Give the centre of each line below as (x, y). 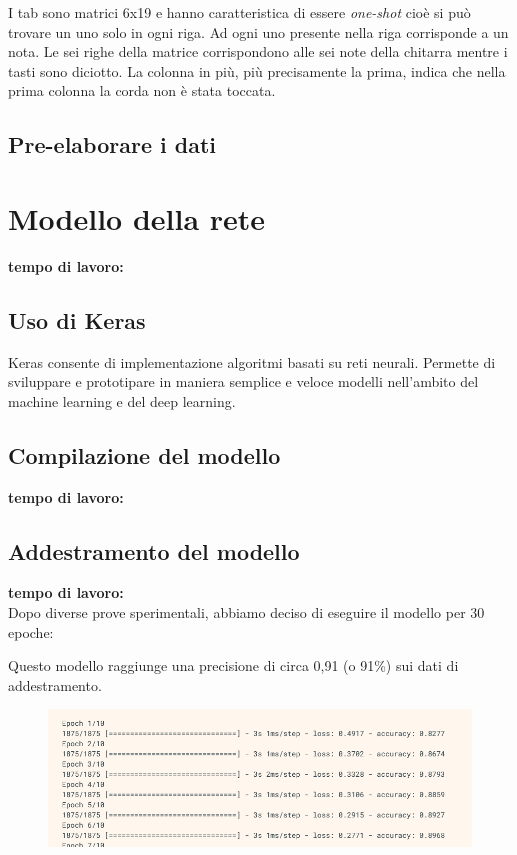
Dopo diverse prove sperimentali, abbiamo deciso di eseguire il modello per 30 (246, 612)
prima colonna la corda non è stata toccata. (142, 90)
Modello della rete (137, 217)
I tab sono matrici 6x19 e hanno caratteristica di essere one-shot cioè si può (239, 12)
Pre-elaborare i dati (112, 144)
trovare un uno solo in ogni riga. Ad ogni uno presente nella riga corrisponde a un (258, 31)
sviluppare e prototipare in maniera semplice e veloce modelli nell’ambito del (243, 381)
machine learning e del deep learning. (122, 400)
